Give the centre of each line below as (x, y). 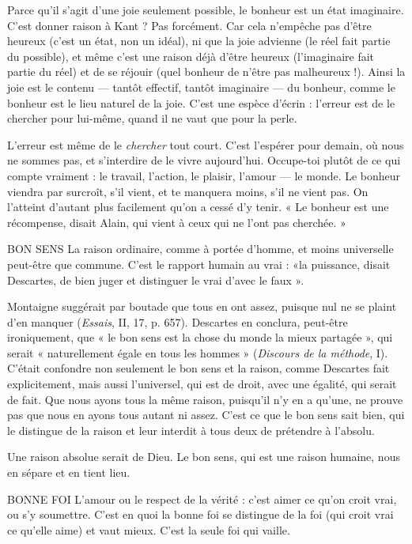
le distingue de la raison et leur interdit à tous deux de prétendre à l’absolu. (191, 430)
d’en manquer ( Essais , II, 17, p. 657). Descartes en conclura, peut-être (178, 321)
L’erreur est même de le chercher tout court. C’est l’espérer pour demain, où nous (206, 144)
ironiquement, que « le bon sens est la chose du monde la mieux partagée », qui (200, 337)
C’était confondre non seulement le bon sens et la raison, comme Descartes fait (198, 368)
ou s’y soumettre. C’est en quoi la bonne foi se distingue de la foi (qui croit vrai (200, 514)
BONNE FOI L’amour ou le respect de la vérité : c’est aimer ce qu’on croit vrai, (202, 499)
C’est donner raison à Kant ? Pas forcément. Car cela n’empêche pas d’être (189, 25)
